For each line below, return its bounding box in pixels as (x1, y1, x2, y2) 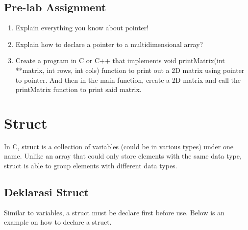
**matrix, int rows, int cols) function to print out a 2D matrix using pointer (15, 65, 245, 75)
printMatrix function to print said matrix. (15, 84, 142, 94)
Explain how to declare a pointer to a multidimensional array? (15, 39, 203, 49)
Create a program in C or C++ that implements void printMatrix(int (15, 55, 225, 66)
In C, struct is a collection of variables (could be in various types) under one (4, 141, 233, 151)
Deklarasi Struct (4, 184, 89, 200)
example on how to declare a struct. (4, 217, 112, 227)
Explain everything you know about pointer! (15, 23, 149, 33)
